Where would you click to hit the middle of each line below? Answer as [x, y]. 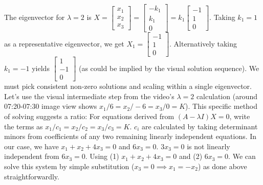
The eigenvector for [35, 17]
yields [41, 68]
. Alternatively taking [203, 43]
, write [240, 116]
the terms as [24, 126]
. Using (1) [102, 156]
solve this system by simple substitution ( [69, 166]
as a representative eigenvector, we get [64, 43]
